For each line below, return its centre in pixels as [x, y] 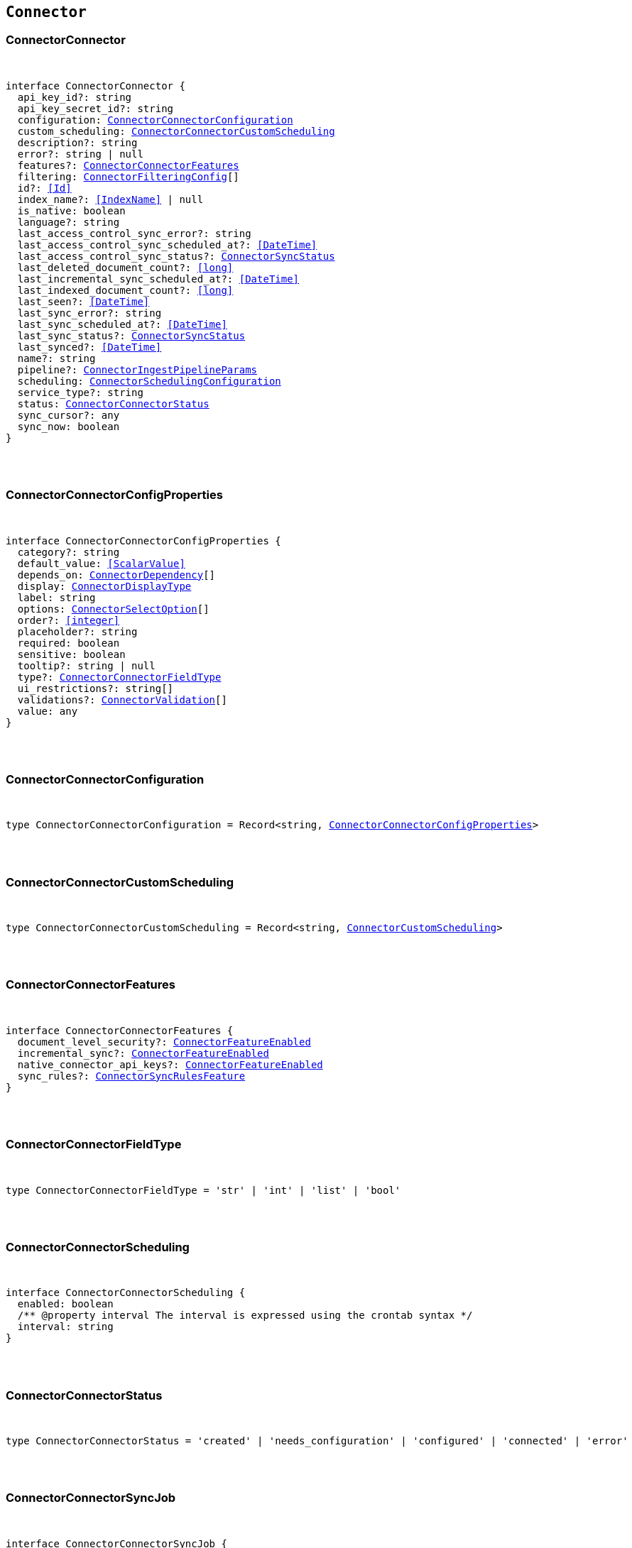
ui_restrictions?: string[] [96, 688]
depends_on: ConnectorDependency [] [116, 575]
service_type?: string [80, 392]
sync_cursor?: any [69, 415]
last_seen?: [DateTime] [83, 301]
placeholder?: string [77, 631]
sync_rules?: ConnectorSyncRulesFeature [131, 1076]
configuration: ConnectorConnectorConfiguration [155, 120]
